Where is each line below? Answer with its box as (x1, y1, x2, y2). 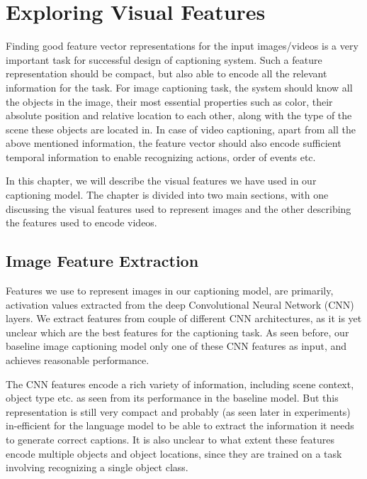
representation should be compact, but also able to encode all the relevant (6, 66, 327, 81)
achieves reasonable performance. (6, 353, 149, 368)
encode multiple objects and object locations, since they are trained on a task (6, 446, 342, 461)
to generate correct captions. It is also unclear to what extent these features (6, 431, 335, 446)
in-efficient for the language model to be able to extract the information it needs (6, 418, 354, 433)
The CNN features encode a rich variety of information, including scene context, (6, 376, 354, 391)
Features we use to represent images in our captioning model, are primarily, (6, 283, 334, 298)
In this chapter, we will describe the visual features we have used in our (6, 173, 317, 188)
